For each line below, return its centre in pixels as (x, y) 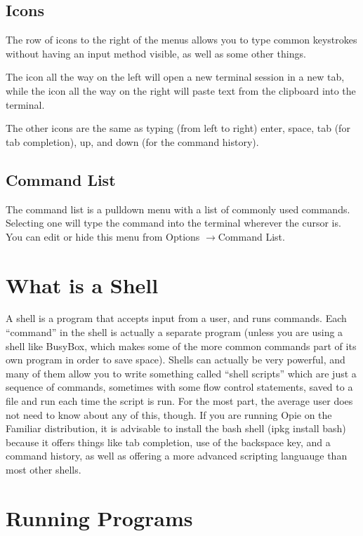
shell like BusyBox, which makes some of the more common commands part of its (181, 346)
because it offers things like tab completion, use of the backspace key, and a (168, 442)
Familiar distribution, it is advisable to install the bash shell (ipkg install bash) (176, 428)
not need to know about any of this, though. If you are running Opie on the (169, 414)
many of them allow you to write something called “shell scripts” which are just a (181, 373)
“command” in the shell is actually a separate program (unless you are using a (174, 332)
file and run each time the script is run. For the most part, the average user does (179, 401)
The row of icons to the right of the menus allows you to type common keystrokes (181, 40)
